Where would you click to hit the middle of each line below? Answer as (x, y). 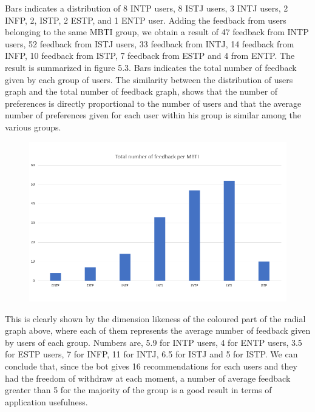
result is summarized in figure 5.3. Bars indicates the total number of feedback (151, 67)
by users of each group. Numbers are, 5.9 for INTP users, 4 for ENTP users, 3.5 (154, 342)
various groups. (33, 127)
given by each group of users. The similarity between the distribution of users (149, 79)
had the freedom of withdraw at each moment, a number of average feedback (148, 378)
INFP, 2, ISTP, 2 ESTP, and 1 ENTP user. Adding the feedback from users (146, 20)
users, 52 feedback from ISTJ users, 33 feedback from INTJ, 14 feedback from (150, 43)
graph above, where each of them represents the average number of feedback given (158, 330)
